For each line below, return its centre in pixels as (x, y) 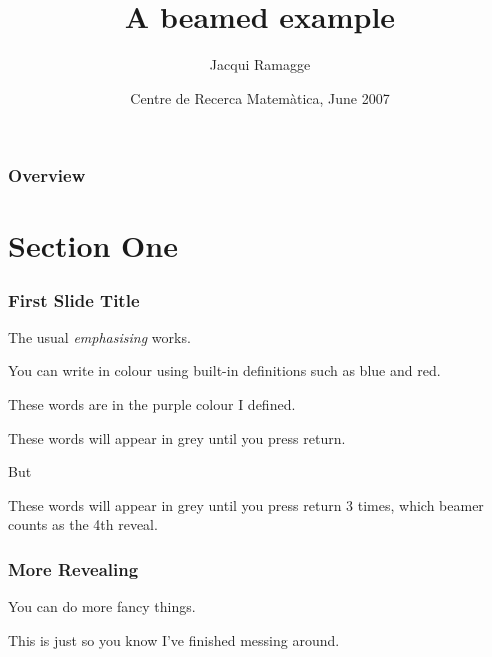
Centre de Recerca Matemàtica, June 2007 (260, 97)
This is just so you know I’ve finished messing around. (174, 639)
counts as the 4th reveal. (83, 524)
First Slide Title (74, 299)
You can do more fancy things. (102, 606)
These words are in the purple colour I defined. (152, 404)
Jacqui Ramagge (260, 64)
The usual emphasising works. (99, 336)
